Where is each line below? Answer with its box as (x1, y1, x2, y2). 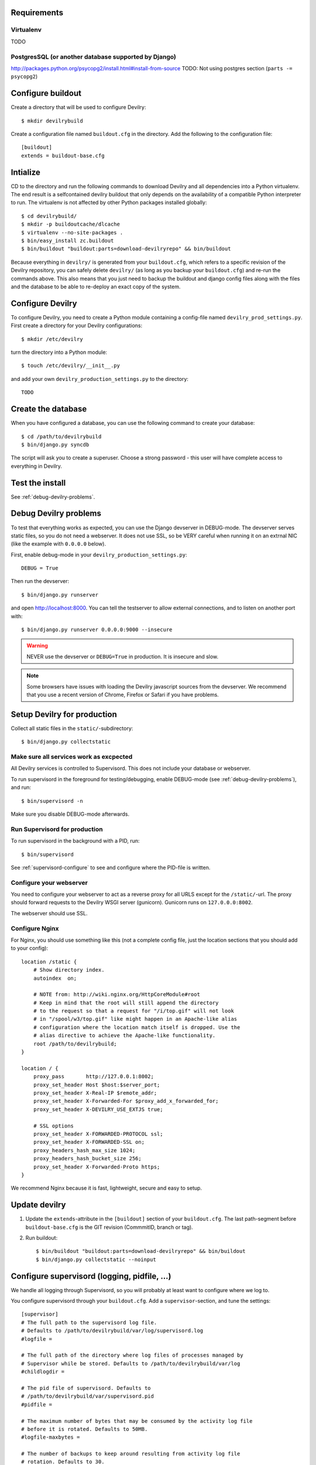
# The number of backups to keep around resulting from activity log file (21, 1450, 241, 1457)
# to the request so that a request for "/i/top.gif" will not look (33, 1008, 234, 1014)
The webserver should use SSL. (11, 909, 88, 917)
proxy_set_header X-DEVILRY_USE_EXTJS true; (33, 1106, 163, 1113)
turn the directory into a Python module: (11, 349, 108, 356)
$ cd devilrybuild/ (21, 213, 77, 219)
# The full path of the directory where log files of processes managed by (21, 1352, 243, 1359)
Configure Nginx (11, 924, 59, 932)
